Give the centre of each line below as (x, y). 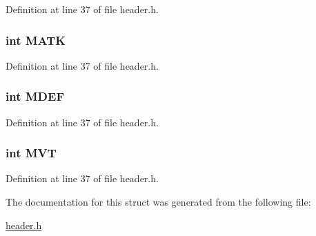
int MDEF (35, 96)
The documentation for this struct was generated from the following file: (158, 202)
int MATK (36, 40)
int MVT (31, 153)
